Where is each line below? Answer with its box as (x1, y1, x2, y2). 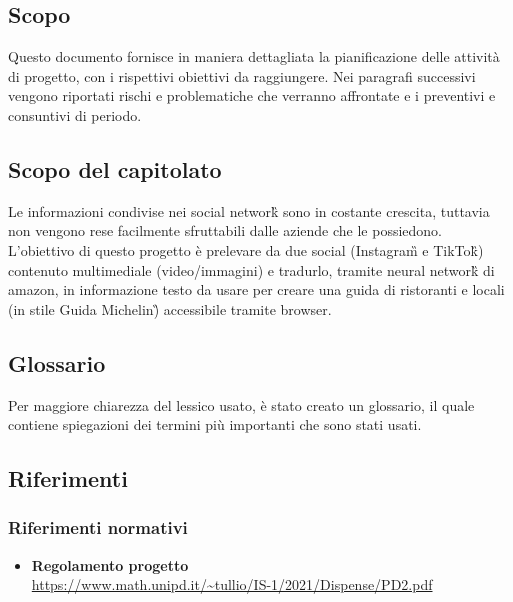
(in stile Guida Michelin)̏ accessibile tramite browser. (8, 298, 332, 319)
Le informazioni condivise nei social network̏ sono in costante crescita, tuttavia (8, 200, 490, 221)
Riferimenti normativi (8, 515, 188, 540)
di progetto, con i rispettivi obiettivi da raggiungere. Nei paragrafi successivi (8, 65, 476, 86)
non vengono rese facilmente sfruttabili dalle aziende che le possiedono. (8, 220, 442, 241)
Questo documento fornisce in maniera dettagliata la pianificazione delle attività (8, 46, 500, 67)
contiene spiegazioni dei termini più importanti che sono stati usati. (8, 414, 422, 435)
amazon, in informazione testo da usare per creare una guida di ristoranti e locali (8, 279, 505, 300)
